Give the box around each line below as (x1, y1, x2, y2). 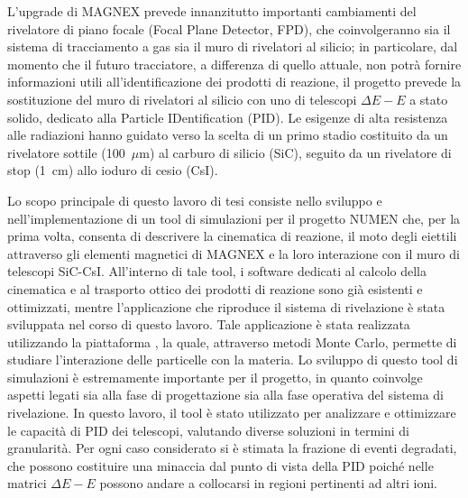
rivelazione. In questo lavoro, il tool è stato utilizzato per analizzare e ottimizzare (7, 403, 456, 422)
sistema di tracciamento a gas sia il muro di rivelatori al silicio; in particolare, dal (7, 37, 458, 56)
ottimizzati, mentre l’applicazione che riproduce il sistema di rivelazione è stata (7, 297, 445, 316)
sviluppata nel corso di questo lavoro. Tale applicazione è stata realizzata (7, 315, 410, 334)
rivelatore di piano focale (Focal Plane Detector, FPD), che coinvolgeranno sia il (7, 19, 451, 38)
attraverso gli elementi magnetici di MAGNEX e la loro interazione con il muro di (7, 244, 460, 263)
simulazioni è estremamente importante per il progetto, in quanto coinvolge (7, 367, 423, 386)
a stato (409, 89, 448, 108)
